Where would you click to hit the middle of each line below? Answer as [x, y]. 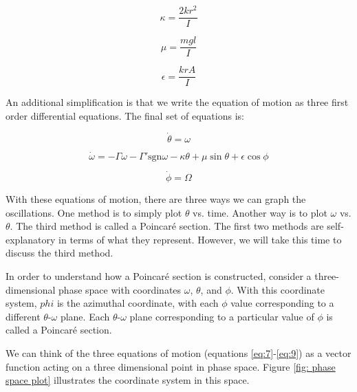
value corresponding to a [282, 303]
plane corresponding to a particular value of [222, 316]
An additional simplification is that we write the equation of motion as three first [177, 102]
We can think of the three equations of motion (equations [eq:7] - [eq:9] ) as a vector [178, 353]
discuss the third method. [60, 253]
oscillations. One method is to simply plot [94, 212]
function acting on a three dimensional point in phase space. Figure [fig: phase [171, 366]
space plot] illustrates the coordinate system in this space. [128, 380]
